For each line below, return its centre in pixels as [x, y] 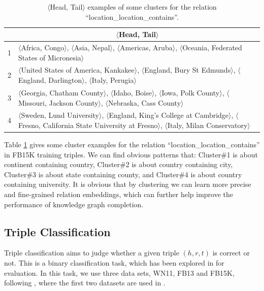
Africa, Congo [43, 47]
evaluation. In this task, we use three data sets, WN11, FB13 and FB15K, [119, 272]
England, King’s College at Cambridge [169, 115]
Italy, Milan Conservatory [208, 125]
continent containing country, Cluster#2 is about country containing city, [119, 164]
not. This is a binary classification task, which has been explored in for [114, 262]
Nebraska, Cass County [145, 102]
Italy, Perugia [113, 80]
